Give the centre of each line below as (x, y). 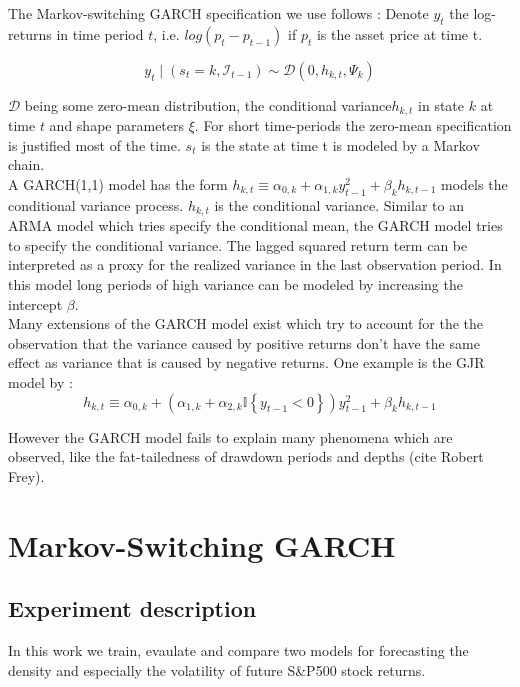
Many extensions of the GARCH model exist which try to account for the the (246, 323)
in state (441, 104)
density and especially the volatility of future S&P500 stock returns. (217, 669)
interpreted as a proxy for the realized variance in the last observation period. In (255, 264)
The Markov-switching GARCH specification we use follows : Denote (218, 13)
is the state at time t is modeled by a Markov (340, 144)
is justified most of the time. (94, 144)
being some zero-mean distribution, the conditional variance (208, 104)
